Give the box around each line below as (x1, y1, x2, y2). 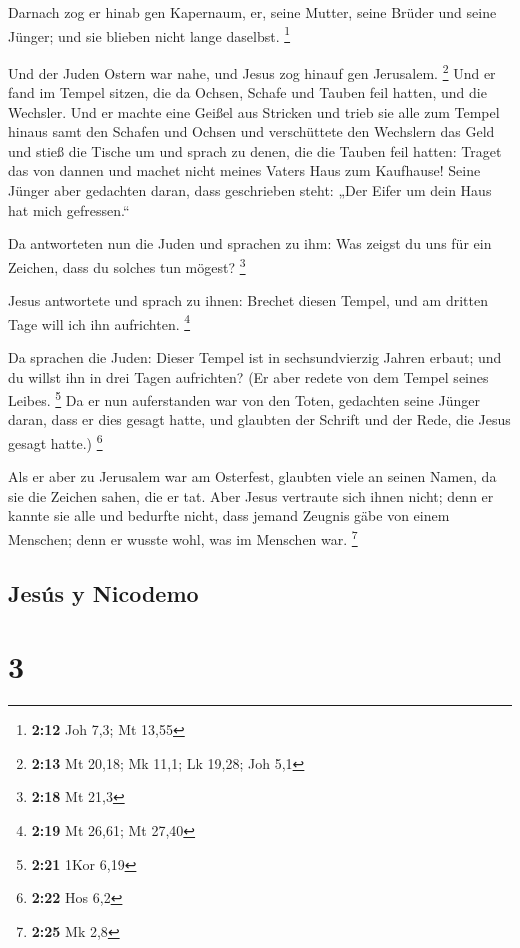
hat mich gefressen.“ (8, 199, 130, 220)
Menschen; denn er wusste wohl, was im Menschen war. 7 (8, 526, 358, 549)
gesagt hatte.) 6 (8, 429, 103, 453)
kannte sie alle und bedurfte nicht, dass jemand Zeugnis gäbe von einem (8, 505, 450, 526)
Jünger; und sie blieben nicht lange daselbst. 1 (8, 22, 291, 46)
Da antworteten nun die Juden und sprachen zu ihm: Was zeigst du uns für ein (8, 233, 492, 254)
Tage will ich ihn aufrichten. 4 (8, 310, 191, 334)
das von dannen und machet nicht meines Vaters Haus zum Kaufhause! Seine (8, 160, 481, 181)
